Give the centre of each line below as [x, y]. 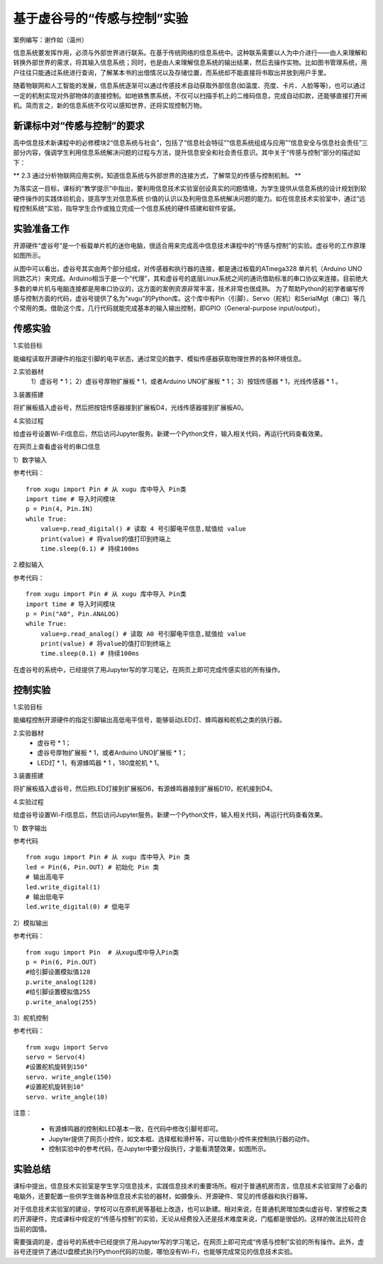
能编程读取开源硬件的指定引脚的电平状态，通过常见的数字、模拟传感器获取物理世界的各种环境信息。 [159, 358]
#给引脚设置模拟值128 [58, 972]
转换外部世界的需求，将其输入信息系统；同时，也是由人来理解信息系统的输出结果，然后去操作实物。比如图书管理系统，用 [190, 62]
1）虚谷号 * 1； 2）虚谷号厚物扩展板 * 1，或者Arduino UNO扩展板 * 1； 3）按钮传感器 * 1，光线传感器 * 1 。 [186, 381]
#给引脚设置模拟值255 [58, 992]
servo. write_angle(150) [69, 1077]
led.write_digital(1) [63, 887]
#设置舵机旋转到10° [55, 1087]
